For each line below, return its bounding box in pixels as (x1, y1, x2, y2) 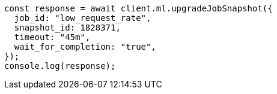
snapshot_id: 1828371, (14, 23, 121, 32)
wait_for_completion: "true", (14, 42, 156, 51)
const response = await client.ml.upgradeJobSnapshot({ (4, 4, 273, 13)
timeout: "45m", (14, 32, 91, 42)
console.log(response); (4, 61, 116, 71)
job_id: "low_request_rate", (14, 13, 151, 23)
